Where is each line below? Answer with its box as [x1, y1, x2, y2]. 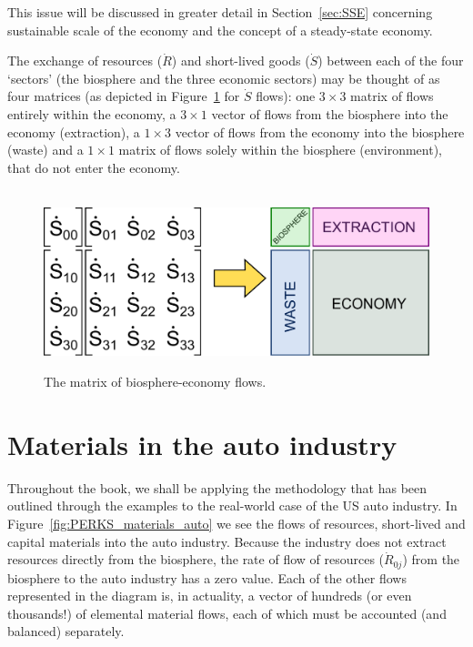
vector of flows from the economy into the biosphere [175, 122, 465, 141]
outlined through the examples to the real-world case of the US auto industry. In [7, 496, 458, 515]
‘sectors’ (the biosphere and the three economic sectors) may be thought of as [7, 68, 440, 87]
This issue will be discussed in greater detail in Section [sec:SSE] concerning [7, 3, 433, 21]
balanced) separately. [7, 622, 125, 641]
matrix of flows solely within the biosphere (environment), [118, 140, 442, 159]
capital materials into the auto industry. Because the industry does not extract [7, 531, 447, 551]
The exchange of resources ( [7, 51, 163, 70]
